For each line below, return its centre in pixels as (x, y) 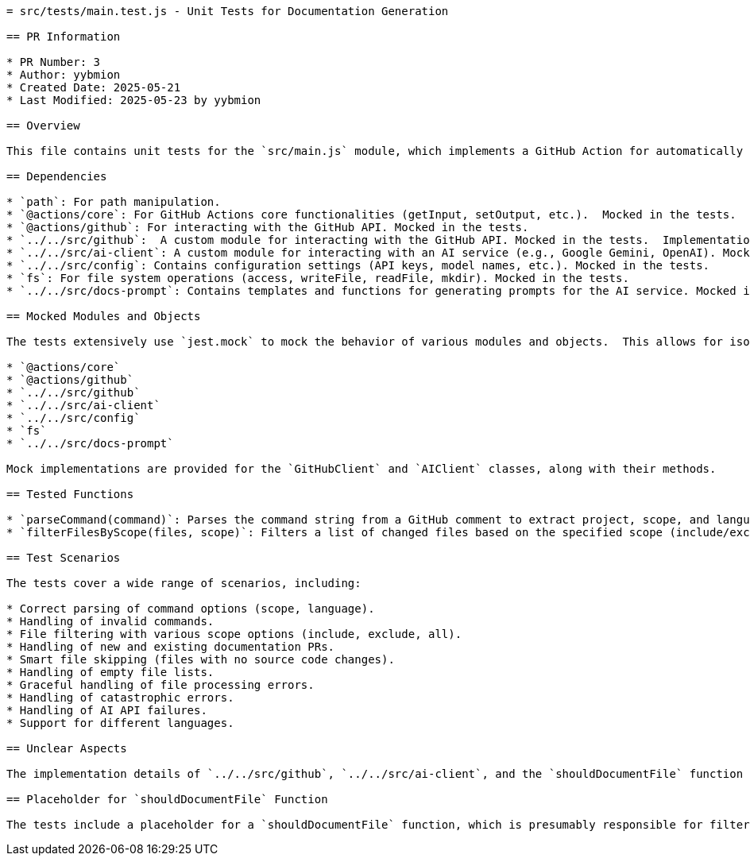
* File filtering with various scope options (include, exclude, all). (234, 634)
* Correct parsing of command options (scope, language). (191, 609)
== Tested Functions (70, 494)
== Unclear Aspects (67, 748)
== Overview (43, 126)
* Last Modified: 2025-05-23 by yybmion (134, 100)
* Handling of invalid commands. (110, 621)
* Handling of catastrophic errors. (120, 698)
